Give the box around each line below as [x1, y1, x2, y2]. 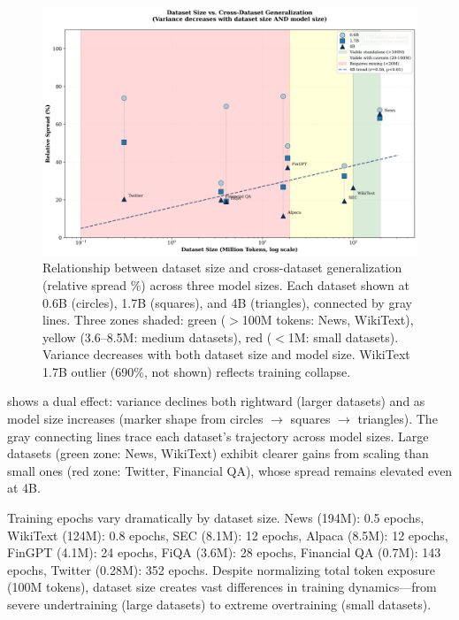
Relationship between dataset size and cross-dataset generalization [42, 258, 402, 277]
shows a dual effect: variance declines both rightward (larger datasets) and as [7, 392, 425, 410]
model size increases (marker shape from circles [7, 410, 264, 428]
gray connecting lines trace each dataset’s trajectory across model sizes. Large [7, 426, 429, 445]
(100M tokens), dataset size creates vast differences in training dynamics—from [7, 578, 437, 596]
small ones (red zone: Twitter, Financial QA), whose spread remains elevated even [7, 461, 453, 479]
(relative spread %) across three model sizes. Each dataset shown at [42, 275, 409, 294]
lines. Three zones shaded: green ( [42, 310, 226, 329]
